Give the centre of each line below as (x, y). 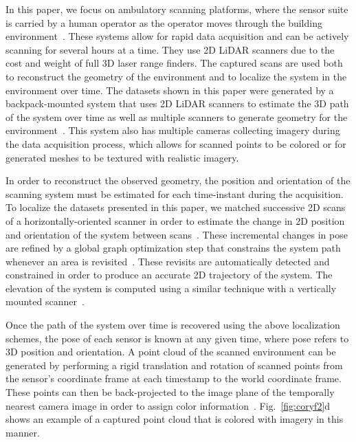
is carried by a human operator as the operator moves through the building (164, 22)
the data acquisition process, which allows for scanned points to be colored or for (176, 143)
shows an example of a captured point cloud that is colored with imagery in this (175, 419)
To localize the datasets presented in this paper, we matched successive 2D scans (176, 207)
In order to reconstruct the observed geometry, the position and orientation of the (178, 180)
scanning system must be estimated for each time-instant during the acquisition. (175, 194)
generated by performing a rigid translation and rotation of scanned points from (174, 365)
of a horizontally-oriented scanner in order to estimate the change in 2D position (175, 220)
